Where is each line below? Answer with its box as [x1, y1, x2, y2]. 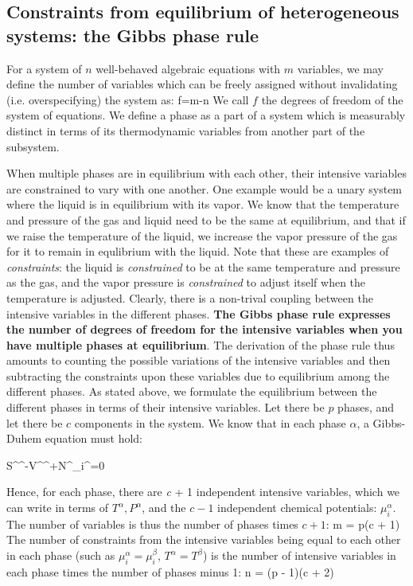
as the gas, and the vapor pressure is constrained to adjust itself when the [6, 274, 366, 291]
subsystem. [6, 138, 60, 154]
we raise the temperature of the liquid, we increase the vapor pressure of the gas [6, 227, 398, 244]
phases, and [337, 399, 395, 416]
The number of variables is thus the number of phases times [6, 515, 298, 532]
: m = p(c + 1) [325, 515, 400, 532]
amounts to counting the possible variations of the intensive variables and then [6, 352, 391, 369]
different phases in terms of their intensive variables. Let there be [6, 399, 325, 416]
